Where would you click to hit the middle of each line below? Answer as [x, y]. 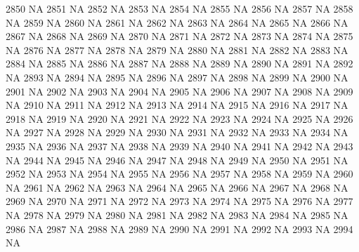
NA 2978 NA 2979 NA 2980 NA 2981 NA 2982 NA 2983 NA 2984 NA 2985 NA [177, 214]
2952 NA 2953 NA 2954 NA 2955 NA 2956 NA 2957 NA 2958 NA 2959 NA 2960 [179, 174]
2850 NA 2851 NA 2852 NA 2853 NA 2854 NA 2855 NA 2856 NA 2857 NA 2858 [179, 8]
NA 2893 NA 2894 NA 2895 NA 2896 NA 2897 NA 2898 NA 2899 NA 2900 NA [177, 77]
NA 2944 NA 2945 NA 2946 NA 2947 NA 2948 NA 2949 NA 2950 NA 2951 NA [177, 160]
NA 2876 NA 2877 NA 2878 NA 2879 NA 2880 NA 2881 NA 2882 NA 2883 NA [177, 49]
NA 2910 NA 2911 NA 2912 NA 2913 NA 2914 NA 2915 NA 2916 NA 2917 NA [177, 105]
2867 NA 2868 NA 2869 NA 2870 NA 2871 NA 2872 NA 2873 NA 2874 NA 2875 [179, 36]
